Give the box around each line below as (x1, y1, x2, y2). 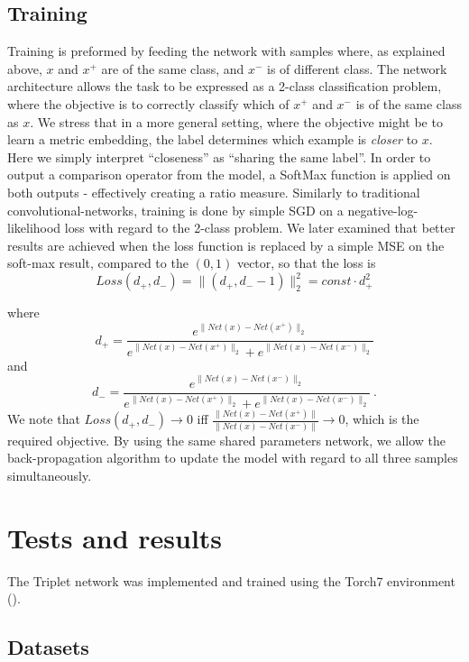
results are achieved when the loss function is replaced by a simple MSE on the (7, 235, 445, 254)
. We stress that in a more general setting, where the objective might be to (30, 112, 443, 131)
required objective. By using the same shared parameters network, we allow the (7, 430, 446, 449)
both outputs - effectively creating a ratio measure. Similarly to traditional (7, 182, 420, 201)
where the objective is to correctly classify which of (7, 94, 290, 113)
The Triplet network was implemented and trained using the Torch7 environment (7, 571, 455, 590)
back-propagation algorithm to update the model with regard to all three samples (7, 448, 458, 467)
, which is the (345, 409, 419, 428)
